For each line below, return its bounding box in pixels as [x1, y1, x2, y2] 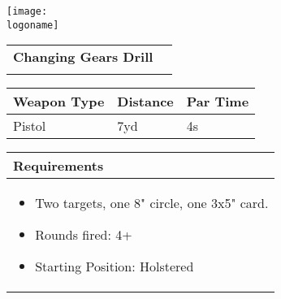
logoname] [6, 19, 59, 31]
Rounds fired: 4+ [35, 225, 132, 245]
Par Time [186, 92, 249, 111]
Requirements [13, 156, 104, 175]
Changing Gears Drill [13, 47, 153, 67]
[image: [6, 6, 48, 17]
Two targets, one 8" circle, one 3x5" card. [35, 193, 269, 213]
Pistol [13, 116, 46, 136]
